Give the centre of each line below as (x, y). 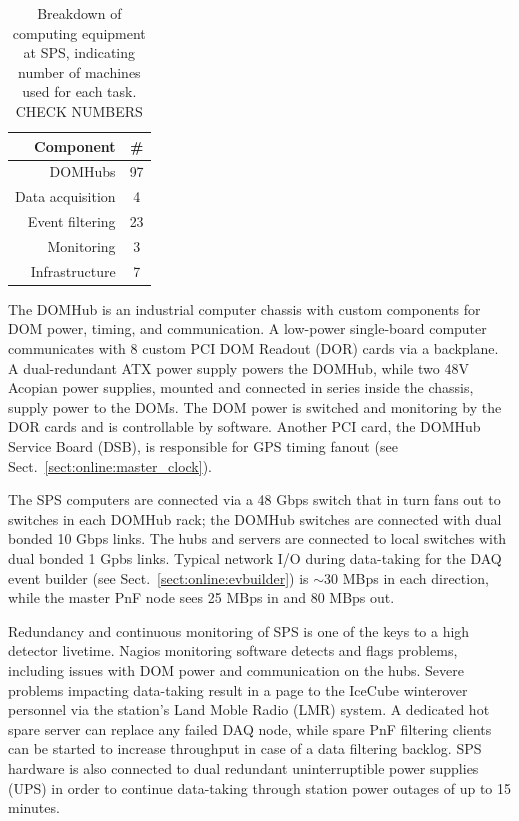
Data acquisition (65, 196)
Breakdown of (79, 13)
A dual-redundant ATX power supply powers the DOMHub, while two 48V (238, 367)
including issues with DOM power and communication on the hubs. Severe (236, 669)
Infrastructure (73, 270)
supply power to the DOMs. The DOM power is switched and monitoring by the (255, 406)
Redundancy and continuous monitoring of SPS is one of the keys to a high (239, 630)
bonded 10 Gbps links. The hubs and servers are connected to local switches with (257, 538)
